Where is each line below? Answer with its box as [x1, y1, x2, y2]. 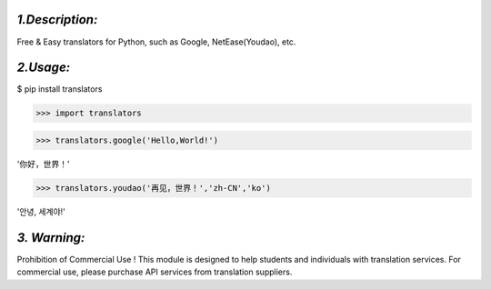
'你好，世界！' [16, 158, 70, 169]
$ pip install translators [16, 84, 103, 95]
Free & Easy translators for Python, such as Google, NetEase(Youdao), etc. [16, 36, 296, 47]
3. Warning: [16, 230, 85, 245]
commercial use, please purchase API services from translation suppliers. [16, 266, 293, 277]
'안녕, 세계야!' [16, 205, 65, 217]
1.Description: [16, 12, 98, 27]
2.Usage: [16, 60, 71, 75]
